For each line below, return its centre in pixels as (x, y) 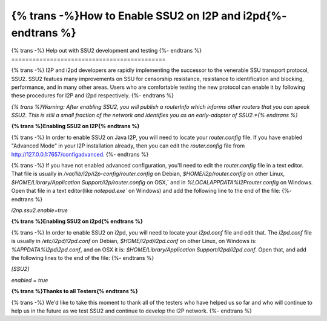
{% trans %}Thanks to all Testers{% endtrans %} (75, 291)
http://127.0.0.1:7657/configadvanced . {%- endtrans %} (80, 154)
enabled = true (30, 280)
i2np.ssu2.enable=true (39, 210)
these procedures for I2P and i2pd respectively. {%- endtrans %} (93, 96)
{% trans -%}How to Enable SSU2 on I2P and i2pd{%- (149, 16)
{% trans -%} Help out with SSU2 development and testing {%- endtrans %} (107, 51)
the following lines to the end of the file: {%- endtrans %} (83, 258)
